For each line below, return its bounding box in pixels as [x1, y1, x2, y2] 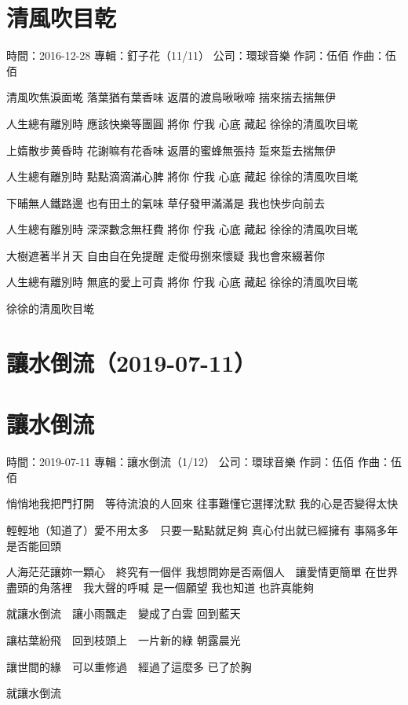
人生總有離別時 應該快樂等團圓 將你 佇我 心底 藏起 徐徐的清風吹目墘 [6, 115, 358, 131]
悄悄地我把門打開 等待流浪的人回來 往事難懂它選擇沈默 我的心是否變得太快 [6, 495, 399, 512]
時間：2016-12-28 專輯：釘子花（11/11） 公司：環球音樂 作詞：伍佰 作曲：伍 [6, 47, 396, 64]
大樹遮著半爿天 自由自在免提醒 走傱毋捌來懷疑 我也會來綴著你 [6, 247, 325, 263]
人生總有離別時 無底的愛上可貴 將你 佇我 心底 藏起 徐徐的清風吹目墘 [6, 274, 358, 290]
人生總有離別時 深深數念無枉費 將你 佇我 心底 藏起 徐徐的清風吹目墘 [6, 221, 358, 237]
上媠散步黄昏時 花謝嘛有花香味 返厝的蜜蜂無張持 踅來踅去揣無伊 [6, 141, 336, 158]
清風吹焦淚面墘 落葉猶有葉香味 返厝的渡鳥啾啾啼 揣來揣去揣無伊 [6, 89, 336, 105]
